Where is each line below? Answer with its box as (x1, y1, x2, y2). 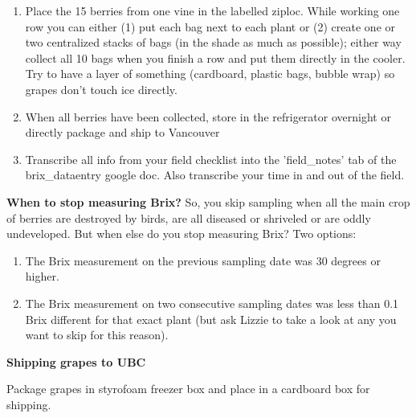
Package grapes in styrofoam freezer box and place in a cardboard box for (6, 380, 370, 397)
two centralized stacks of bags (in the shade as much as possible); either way (25, 34, 402, 51)
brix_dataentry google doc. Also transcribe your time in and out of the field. (25, 166, 405, 183)
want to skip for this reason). (25, 326, 169, 343)
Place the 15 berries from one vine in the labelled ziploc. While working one (25, 2, 400, 18)
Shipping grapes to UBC (6, 353, 146, 370)
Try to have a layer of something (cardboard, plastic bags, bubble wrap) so (25, 65, 395, 82)
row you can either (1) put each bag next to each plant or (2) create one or (25, 18, 396, 35)
